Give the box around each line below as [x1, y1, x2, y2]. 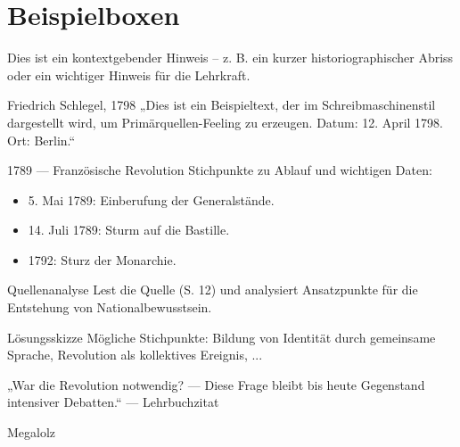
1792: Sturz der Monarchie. [28, 250, 177, 269]
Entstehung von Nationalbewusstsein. [7, 298, 212, 317]
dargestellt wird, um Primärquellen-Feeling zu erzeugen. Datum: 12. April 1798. [7, 112, 443, 131]
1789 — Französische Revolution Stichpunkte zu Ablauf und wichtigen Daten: [7, 161, 432, 179]
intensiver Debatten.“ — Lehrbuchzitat [7, 393, 219, 411]
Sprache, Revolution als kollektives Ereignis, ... [7, 345, 263, 364]
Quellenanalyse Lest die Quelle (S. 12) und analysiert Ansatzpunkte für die [7, 280, 418, 299]
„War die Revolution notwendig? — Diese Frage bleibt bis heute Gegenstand [7, 375, 425, 393]
